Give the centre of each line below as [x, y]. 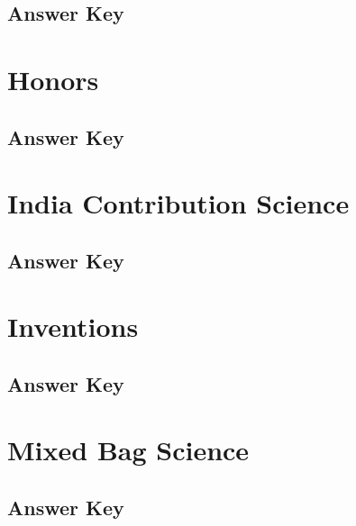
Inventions [73, 326]
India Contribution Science [178, 203]
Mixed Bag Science [128, 450]
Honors [53, 79]
